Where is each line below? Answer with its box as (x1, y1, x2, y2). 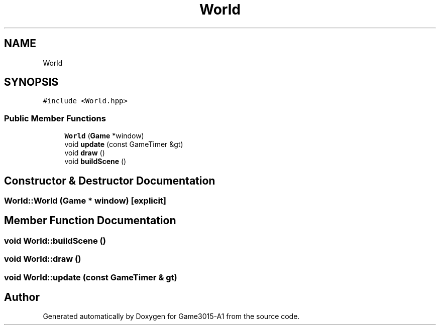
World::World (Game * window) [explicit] (4, 196, 167, 206)
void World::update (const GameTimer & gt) (4, 272, 177, 282)
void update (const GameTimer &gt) (64, 140, 183, 149)
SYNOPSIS (4, 76, 59, 89)
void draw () (64, 148, 105, 157)
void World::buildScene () (4, 235, 106, 246)
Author (4, 291, 40, 304)
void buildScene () (64, 157, 127, 166)
